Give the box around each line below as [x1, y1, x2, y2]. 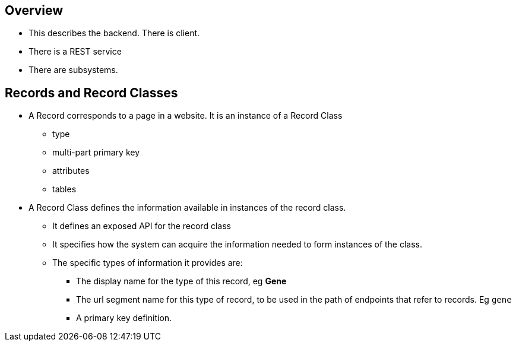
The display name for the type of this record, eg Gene [76, 276, 287, 287]
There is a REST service [29, 46, 122, 57]
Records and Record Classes [5, 85, 178, 100]
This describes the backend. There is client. [29, 28, 200, 39]
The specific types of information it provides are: [52, 258, 243, 268]
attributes [52, 166, 90, 176]
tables [52, 184, 77, 195]
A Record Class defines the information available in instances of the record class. [29, 202, 346, 213]
